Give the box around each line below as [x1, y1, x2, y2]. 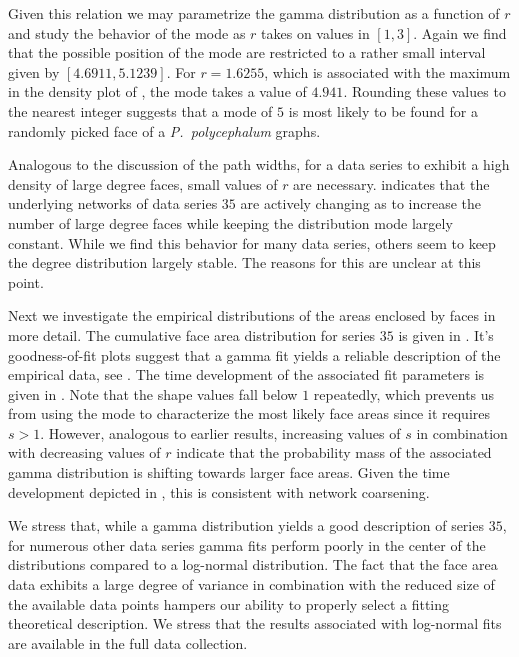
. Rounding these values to [343, 81, 506, 102]
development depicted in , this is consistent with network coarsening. [8, 481, 430, 502]
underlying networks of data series [8, 193, 218, 214]
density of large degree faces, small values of [8, 173, 278, 194]
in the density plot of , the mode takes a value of [8, 81, 307, 102]
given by [8, 61, 60, 82]
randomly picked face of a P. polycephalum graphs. [8, 120, 321, 141]
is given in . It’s [398, 324, 494, 345]
